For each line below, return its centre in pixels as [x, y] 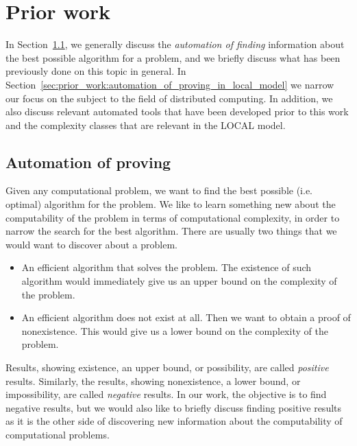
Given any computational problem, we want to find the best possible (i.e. [159, 190]
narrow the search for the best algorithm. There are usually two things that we [171, 231]
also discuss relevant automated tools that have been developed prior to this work [177, 111]
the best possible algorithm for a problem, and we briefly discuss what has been [173, 57]
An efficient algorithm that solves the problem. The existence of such [167, 267]
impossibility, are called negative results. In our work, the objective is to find [166, 394]
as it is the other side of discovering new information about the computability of [174, 421]
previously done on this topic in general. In [96, 71]
